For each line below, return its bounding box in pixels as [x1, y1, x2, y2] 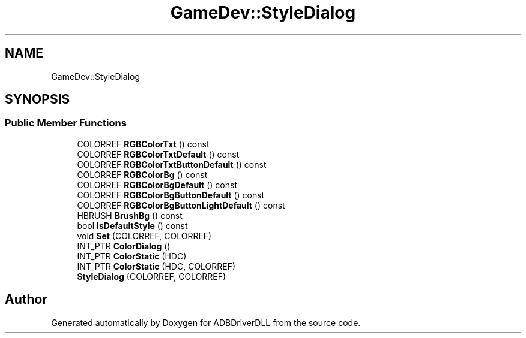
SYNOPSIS [5, 92, 70, 107]
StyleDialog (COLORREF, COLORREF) [77, 271, 226, 282]
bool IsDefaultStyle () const [77, 220, 188, 231]
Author [5, 292, 47, 307]
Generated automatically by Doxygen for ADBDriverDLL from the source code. [51, 317, 361, 328]
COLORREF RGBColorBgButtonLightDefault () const [77, 200, 285, 210]
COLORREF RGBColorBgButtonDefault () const [77, 189, 265, 200]
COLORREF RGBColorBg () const [77, 169, 208, 180]
